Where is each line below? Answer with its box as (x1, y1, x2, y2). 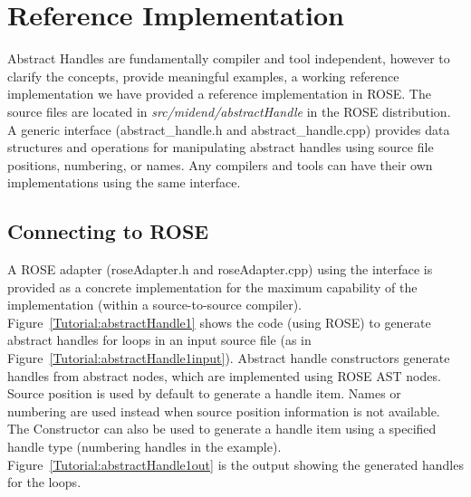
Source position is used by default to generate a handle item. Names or (7, 384, 401, 403)
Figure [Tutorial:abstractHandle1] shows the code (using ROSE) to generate (7, 312, 431, 331)
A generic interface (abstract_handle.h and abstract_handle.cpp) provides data (7, 119, 450, 139)
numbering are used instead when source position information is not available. (7, 401, 440, 420)
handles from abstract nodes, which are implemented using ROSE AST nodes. (7, 366, 441, 385)
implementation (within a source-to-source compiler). (7, 295, 302, 314)
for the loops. (7, 473, 82, 492)
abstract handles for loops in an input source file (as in (7, 330, 312, 349)
